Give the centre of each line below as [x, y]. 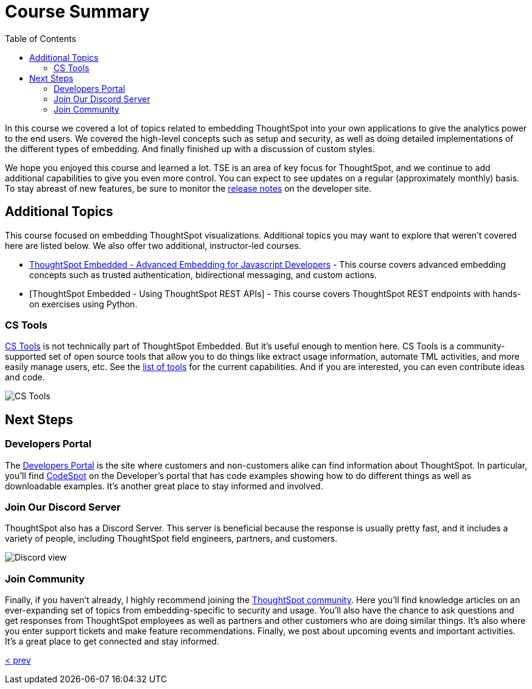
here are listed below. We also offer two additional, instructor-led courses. [153, 245]
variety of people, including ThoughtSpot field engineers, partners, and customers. [171, 539]
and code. [25, 377]
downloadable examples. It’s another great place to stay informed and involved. [164, 486]
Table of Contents [41, 38]
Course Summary [77, 12]
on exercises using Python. [83, 304]
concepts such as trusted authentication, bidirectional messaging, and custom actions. [203, 275]
